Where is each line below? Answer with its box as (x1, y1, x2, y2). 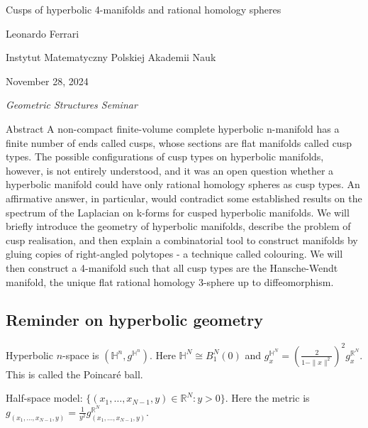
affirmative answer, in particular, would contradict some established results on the (6, 190, 362, 205)
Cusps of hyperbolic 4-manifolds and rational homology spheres (6, 2, 281, 16)
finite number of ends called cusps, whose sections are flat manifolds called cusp (6, 135, 352, 150)
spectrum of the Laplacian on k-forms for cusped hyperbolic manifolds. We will (6, 204, 350, 219)
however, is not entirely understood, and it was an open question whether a (6, 163, 334, 177)
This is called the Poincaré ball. (6, 366, 143, 381)
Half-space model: (6, 390, 83, 405)
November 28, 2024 (6, 73, 89, 88)
